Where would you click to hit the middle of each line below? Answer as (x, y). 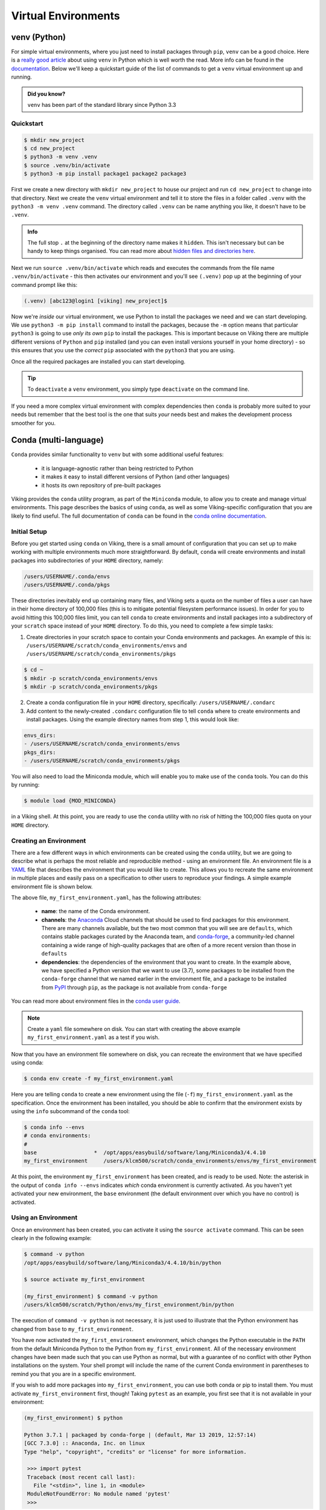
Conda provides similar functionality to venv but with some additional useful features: (117, 455)
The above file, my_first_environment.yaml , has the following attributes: (106, 898)
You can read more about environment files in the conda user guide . (96, 1001)
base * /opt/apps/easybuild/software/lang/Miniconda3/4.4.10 (145, 1153)
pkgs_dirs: (40, 752)
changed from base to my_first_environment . (72, 1329)
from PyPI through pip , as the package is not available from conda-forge (134, 987)
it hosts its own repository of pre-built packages (101, 485)
